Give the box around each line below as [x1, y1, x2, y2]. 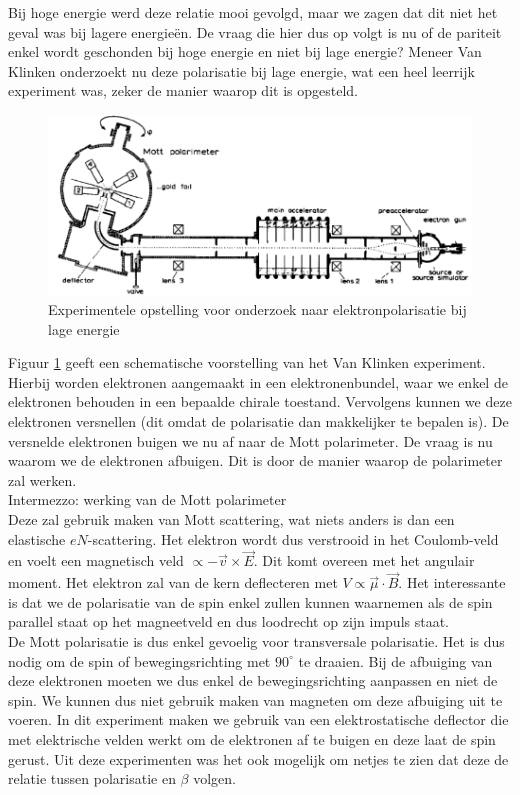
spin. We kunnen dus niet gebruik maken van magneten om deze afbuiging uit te [8, 689, 503, 710]
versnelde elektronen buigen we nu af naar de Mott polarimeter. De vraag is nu [8, 430, 493, 451]
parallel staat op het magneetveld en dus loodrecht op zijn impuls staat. [8, 611, 449, 632]
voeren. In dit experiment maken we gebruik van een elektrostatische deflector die [8, 709, 509, 730]
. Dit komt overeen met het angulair [253, 550, 475, 571]
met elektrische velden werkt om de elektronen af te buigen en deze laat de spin [8, 728, 496, 749]
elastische [8, 528, 66, 549]
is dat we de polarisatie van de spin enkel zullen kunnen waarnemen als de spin [8, 591, 493, 612]
